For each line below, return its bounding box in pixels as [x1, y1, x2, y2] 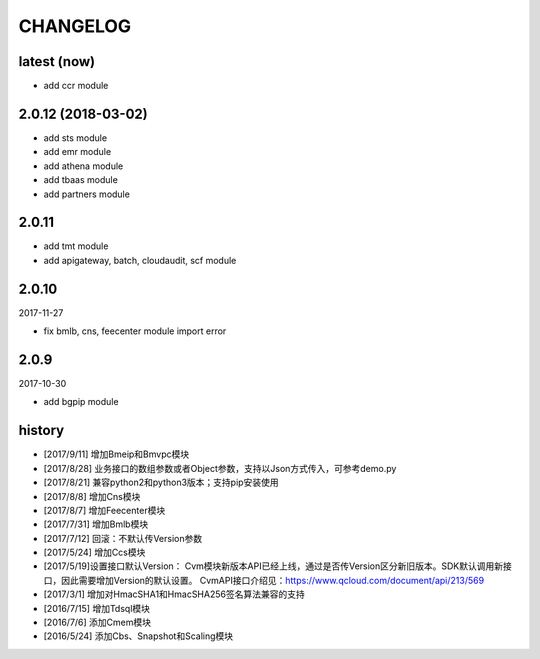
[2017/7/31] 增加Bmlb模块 [43, 518, 149, 530]
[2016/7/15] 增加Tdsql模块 [43, 602, 150, 614]
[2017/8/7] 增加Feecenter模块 [43, 504, 166, 516]
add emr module [43, 146, 112, 158]
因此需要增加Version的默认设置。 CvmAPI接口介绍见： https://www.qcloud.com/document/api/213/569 [60, 574, 485, 586]
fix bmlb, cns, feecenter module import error [43, 325, 227, 337]
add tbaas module [43, 174, 119, 186]
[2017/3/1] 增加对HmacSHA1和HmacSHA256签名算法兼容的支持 [43, 588, 305, 600]
